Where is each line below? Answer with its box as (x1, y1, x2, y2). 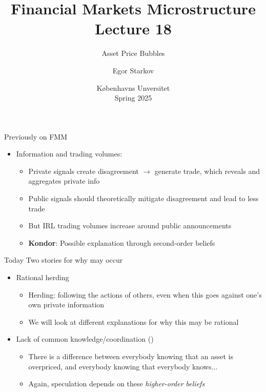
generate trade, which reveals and (154, 165, 260, 176)
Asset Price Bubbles (101, 48, 165, 58)
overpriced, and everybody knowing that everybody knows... (28, 361, 218, 371)
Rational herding (16, 272, 69, 283)
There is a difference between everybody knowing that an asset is (28, 351, 233, 361)
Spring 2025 (114, 92, 152, 103)
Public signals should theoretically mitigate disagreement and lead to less (28, 193, 259, 204)
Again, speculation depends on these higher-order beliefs (28, 378, 205, 389)
